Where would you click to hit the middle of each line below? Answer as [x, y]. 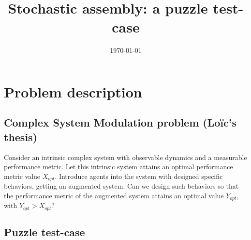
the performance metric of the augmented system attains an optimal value [114, 195]
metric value [22, 176]
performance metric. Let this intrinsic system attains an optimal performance [118, 167]
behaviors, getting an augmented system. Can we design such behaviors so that [121, 186]
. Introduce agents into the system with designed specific [139, 176]
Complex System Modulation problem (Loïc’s [120, 122]
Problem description [73, 91]
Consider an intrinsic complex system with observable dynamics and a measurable [125, 157]
